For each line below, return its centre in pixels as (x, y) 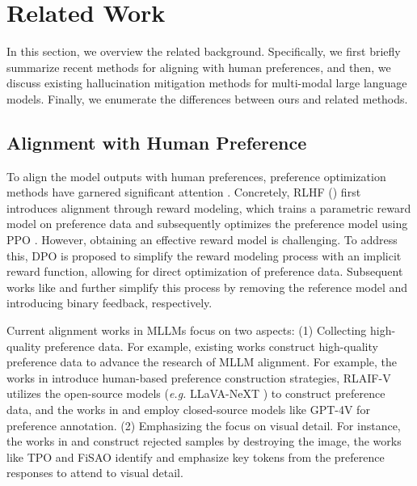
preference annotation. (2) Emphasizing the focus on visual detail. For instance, (204, 425)
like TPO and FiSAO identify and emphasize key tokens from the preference (196, 456)
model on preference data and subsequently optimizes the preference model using (207, 224)
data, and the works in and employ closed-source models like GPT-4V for (188, 410)
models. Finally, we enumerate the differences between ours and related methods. (207, 98)
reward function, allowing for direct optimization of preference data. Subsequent (205, 271)
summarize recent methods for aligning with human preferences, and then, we (199, 67)
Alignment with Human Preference (157, 142)
